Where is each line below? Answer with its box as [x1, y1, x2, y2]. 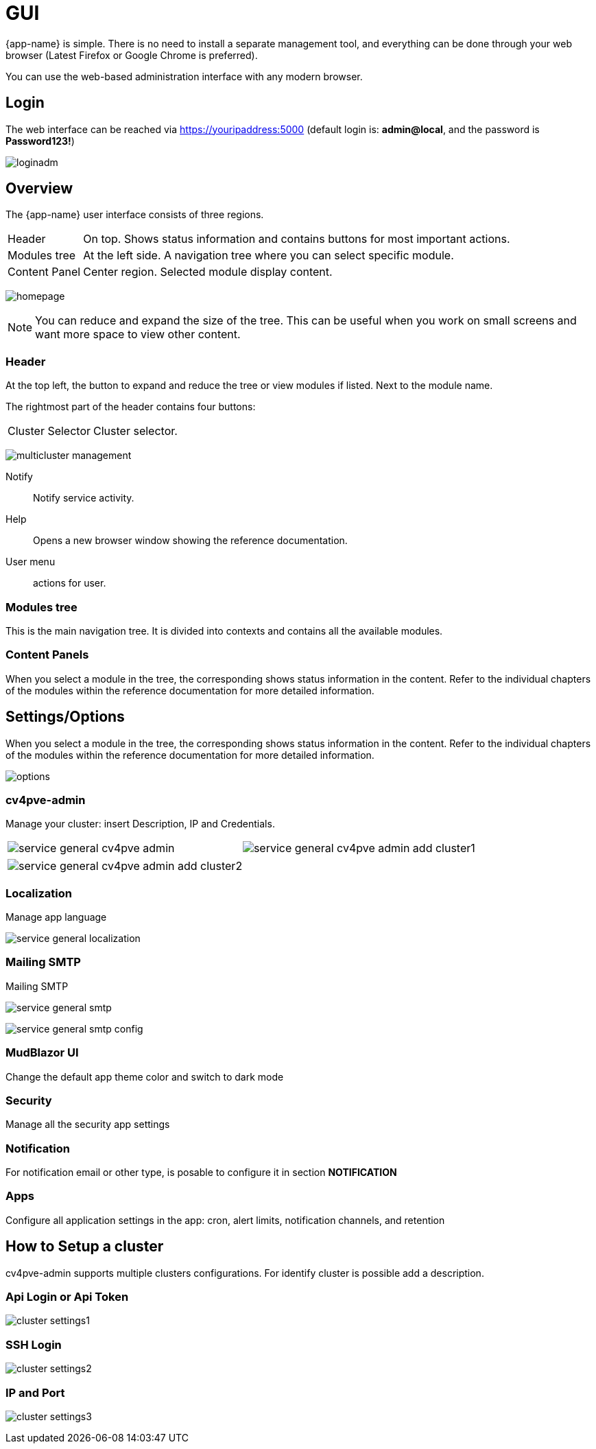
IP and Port [5, 1385, 65, 1400]
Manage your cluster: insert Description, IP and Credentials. [5, 818, 275, 830]
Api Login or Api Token [5, 1290, 129, 1304]
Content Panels [5, 648, 89, 662]
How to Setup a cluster [5, 1238, 164, 1256]
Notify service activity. [33, 492, 134, 504]
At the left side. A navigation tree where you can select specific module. [83, 248, 454, 263]
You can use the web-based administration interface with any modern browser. [5, 70, 363, 82]
